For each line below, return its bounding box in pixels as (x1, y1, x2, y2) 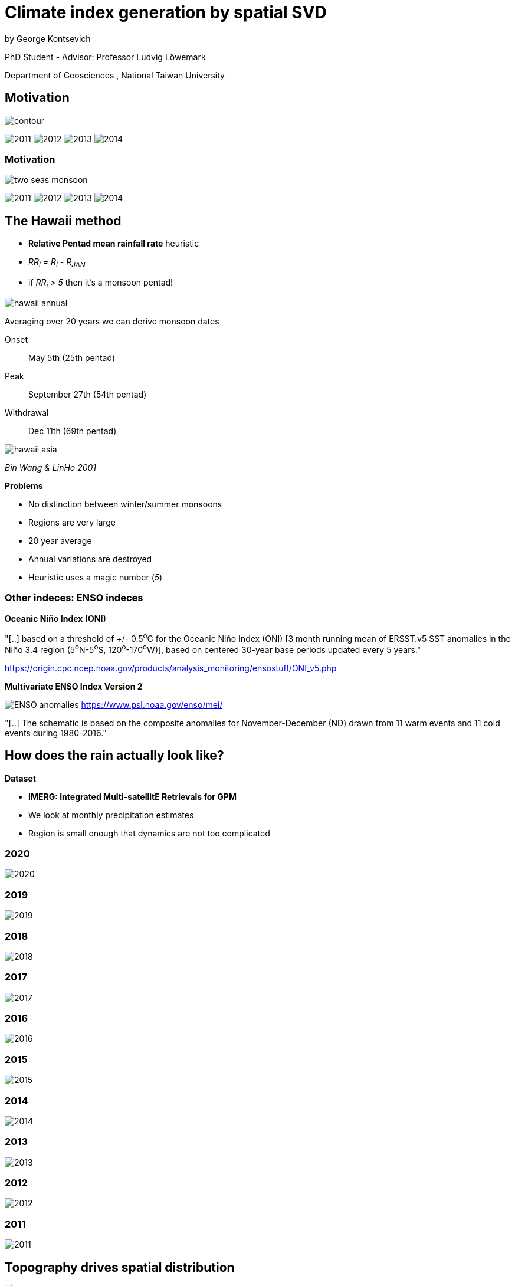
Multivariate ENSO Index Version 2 (5, 681, 143, 691)
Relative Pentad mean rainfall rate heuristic (28, 238, 199, 249)
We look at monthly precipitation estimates (28, 809, 194, 820)
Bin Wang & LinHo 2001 (5, 462, 97, 473)
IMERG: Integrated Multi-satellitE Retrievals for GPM (28, 791, 237, 802)
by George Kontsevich (5, 33, 91, 44)
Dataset (5, 773, 36, 783)
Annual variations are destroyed (28, 553, 152, 564)
